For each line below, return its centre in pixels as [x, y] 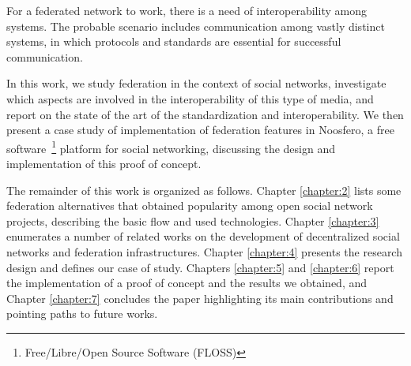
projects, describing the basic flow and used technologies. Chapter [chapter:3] [193, 220]
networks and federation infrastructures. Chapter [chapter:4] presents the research [204, 251]
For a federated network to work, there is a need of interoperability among [187, 10]
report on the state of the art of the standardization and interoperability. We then [205, 114]
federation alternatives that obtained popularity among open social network [190, 205]
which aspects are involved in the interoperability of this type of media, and [190, 98]
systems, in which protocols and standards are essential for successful [174, 41]
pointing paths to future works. [82, 314]
